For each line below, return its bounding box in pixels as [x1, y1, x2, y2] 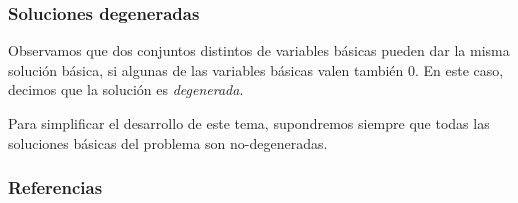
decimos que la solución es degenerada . [8, 79, 244, 100]
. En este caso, [415, 59, 504, 80]
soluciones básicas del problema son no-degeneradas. [8, 132, 328, 153]
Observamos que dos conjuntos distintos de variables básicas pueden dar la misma [8, 40, 510, 61]
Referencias [8, 175, 103, 200]
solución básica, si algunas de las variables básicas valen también [8, 59, 404, 80]
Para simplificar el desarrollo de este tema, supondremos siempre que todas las [8, 113, 490, 133]
